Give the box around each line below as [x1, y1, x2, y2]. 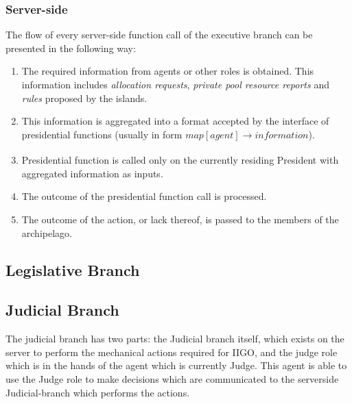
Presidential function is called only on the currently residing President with [21, 153, 339, 167]
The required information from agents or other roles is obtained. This [21, 64, 314, 78]
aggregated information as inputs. [21, 166, 163, 180]
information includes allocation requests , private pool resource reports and [21, 77, 329, 91]
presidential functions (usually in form [21, 127, 183, 141]
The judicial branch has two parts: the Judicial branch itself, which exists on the [5, 331, 344, 346]
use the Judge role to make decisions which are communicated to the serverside [5, 371, 339, 386]
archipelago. [21, 225, 72, 240]
